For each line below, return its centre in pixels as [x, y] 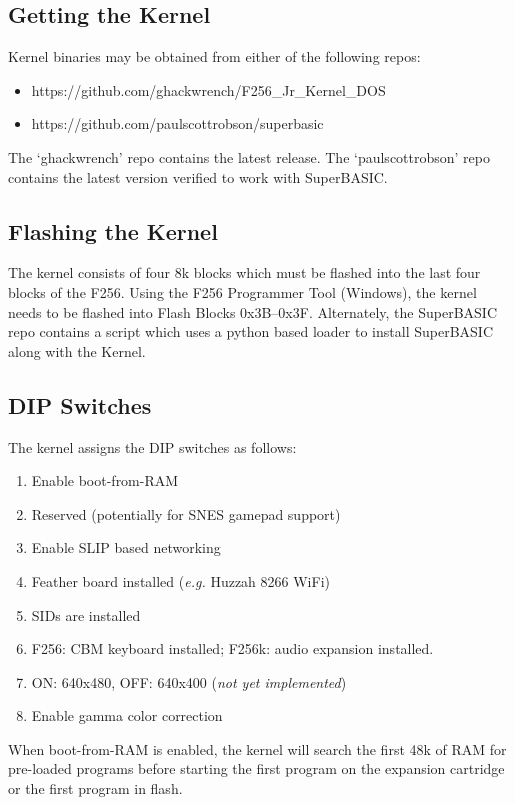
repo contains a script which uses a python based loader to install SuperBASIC [250, 331]
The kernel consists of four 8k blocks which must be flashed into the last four [244, 272]
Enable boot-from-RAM [105, 480]
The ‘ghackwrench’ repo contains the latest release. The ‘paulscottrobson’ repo [249, 156]
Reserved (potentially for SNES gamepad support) [186, 513]
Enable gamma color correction [127, 715]
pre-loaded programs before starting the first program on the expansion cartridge [256, 768]
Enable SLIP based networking [126, 547]
